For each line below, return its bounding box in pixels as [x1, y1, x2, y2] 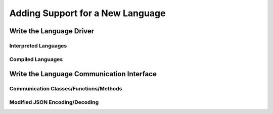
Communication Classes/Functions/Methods [9, 85, 122, 92]
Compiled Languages [9, 55, 63, 63]
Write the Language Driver [9, 27, 95, 35]
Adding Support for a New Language [9, 8, 166, 19]
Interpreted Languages [9, 42, 67, 49]
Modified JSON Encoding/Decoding [9, 98, 99, 105]
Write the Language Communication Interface [9, 70, 157, 78]
